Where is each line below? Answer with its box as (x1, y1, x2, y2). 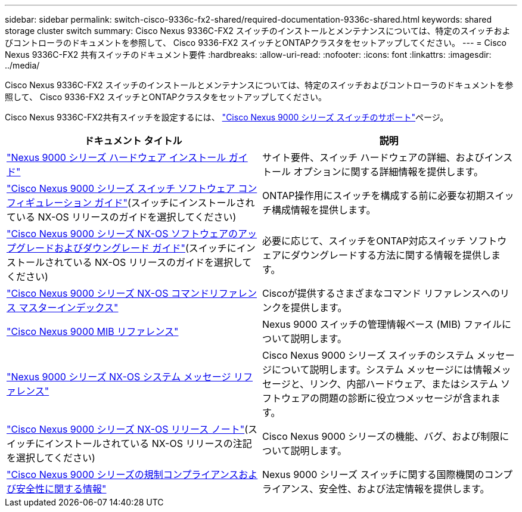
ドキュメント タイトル (84, 135, 182, 147)
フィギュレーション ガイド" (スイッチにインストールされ (7, 197, 255, 209)
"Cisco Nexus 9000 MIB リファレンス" (7, 325, 179, 337)
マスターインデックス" (18, 302, 119, 314)
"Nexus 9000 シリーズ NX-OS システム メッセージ (7, 371, 231, 383)
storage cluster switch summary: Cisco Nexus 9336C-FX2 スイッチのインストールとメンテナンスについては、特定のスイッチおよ (5, 26, 511, 36)
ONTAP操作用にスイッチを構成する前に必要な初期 (262, 190, 486, 201)
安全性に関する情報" (16, 483, 107, 495)
